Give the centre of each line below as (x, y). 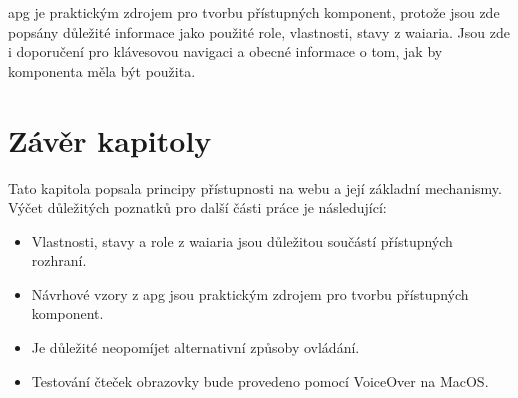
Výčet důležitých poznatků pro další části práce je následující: (197, 207)
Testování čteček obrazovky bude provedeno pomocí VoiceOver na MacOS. (260, 380)
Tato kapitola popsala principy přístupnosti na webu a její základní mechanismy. (255, 187)
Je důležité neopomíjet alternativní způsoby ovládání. (195, 347)
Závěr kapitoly (110, 139)
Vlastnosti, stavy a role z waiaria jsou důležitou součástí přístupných (242, 240)
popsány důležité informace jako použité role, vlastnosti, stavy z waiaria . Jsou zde (259, 31)
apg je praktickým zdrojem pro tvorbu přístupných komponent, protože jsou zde (254, 12)
